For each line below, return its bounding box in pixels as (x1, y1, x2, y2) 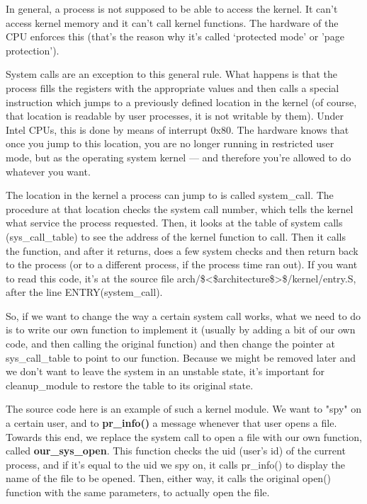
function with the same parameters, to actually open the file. (6, 485, 270, 499)
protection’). (6, 42, 60, 57)
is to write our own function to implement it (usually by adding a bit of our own (6, 322, 356, 337)
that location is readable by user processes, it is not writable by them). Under (6, 108, 344, 123)
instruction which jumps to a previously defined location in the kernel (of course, (6, 94, 357, 109)
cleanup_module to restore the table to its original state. (6, 377, 254, 392)
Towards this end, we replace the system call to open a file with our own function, (6, 429, 362, 444)
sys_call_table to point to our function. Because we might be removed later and (6, 350, 356, 365)
